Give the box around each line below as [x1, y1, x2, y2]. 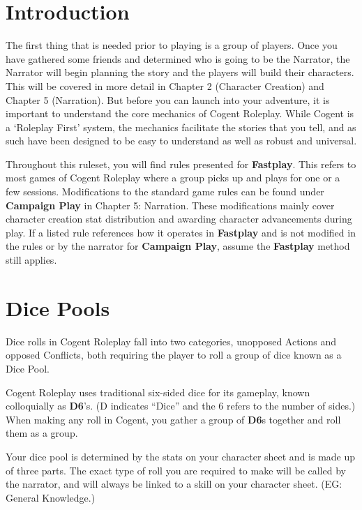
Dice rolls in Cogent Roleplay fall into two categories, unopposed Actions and [6, 333, 337, 348]
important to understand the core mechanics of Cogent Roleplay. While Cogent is [6, 106, 354, 121]
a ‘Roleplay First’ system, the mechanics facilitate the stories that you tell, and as [6, 119, 356, 134]
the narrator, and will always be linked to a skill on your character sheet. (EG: [6, 477, 342, 491]
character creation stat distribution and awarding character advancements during [6, 211, 352, 226]
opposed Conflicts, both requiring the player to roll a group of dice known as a [6, 347, 342, 362]
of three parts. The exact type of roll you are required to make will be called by [6, 463, 346, 477]
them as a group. [6, 426, 78, 440]
